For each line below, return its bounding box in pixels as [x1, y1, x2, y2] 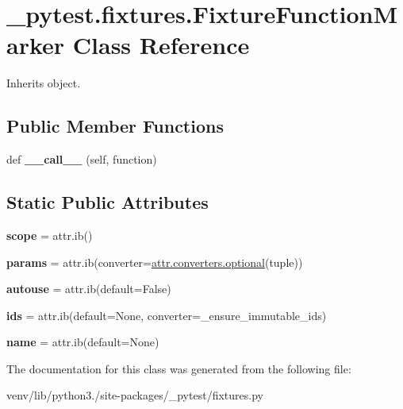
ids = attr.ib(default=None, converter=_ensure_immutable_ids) [6, 307, 327, 323]
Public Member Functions [6, 114, 224, 138]
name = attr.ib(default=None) [6, 334, 159, 350]
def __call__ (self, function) [6, 151, 157, 168]
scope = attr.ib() [6, 226, 93, 243]
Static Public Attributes [6, 190, 209, 214]
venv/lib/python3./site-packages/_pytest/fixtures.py [6, 387, 263, 403]
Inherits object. [6, 75, 81, 91]
